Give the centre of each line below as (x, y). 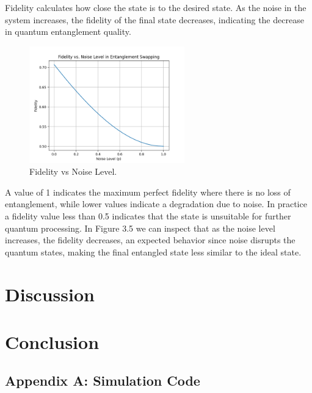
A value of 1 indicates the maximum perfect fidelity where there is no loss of (148, 192)
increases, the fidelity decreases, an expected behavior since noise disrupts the (150, 240)
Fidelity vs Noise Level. (73, 171)
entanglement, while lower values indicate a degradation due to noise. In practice (156, 204)
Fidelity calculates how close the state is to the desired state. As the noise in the (156, 7)
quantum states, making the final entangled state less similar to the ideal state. (153, 252)
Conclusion (52, 341)
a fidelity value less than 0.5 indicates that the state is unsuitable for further (148, 215)
